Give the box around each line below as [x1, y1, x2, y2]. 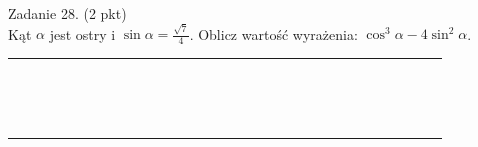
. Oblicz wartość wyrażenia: [189, 23, 358, 44]
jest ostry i [49, 23, 116, 44]
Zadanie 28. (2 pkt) [8, 3, 127, 23]
